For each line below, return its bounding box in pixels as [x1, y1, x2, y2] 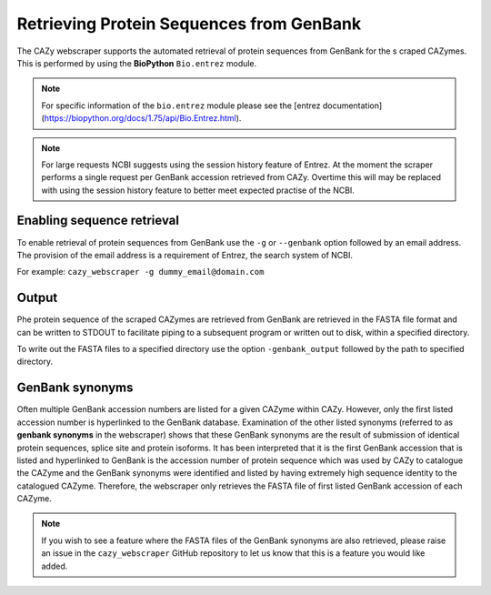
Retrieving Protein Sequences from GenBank [16, 14, 362, 34]
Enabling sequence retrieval [16, 213, 179, 228]
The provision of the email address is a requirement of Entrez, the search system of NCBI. [16, 249, 354, 260]
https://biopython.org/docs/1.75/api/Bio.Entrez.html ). [44, 113, 242, 124]
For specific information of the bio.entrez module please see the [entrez [41, 100, 321, 111]
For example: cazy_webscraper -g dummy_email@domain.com [16, 267, 265, 277]
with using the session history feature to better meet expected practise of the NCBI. [41, 185, 355, 196]
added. [41, 560, 68, 571]
